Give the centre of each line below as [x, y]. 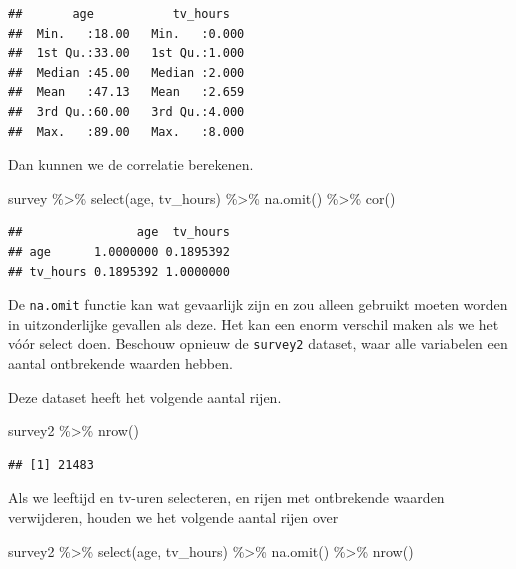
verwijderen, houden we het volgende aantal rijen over [173, 517]
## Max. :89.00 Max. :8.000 [126, 131]
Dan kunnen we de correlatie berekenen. [131, 164]
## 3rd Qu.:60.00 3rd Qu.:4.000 [126, 111]
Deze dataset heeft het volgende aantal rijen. [145, 396]
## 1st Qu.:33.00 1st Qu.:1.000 [126, 53]
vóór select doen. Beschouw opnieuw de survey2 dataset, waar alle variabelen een [258, 343]
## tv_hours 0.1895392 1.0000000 [119, 271]
